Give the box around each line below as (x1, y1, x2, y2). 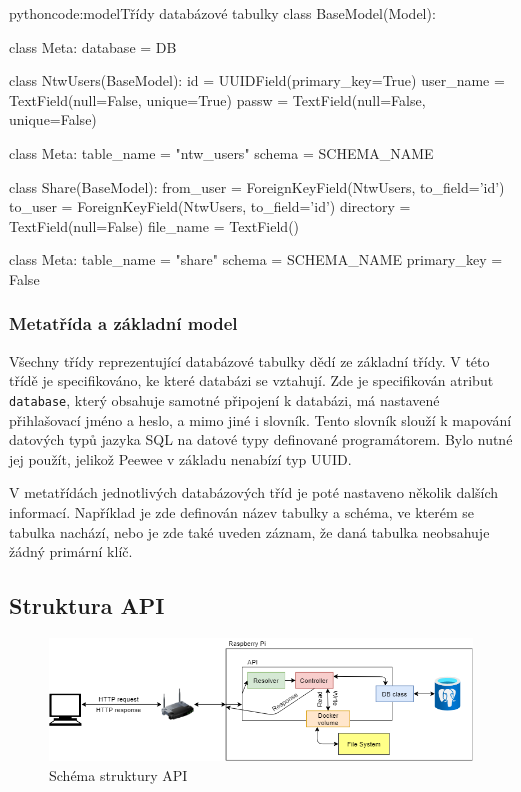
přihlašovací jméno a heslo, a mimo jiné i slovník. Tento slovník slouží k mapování (9, 409, 512, 430)
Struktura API (9, 590, 165, 621)
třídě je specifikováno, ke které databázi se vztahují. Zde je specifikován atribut (9, 370, 494, 391)
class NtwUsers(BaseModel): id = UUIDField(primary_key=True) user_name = (9, 70, 505, 91)
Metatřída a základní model (9, 311, 238, 336)
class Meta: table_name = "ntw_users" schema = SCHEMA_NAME (9, 142, 434, 163)
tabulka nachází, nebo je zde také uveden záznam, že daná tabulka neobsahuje (9, 521, 490, 542)
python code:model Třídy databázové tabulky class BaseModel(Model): (9, 3, 436, 23)
